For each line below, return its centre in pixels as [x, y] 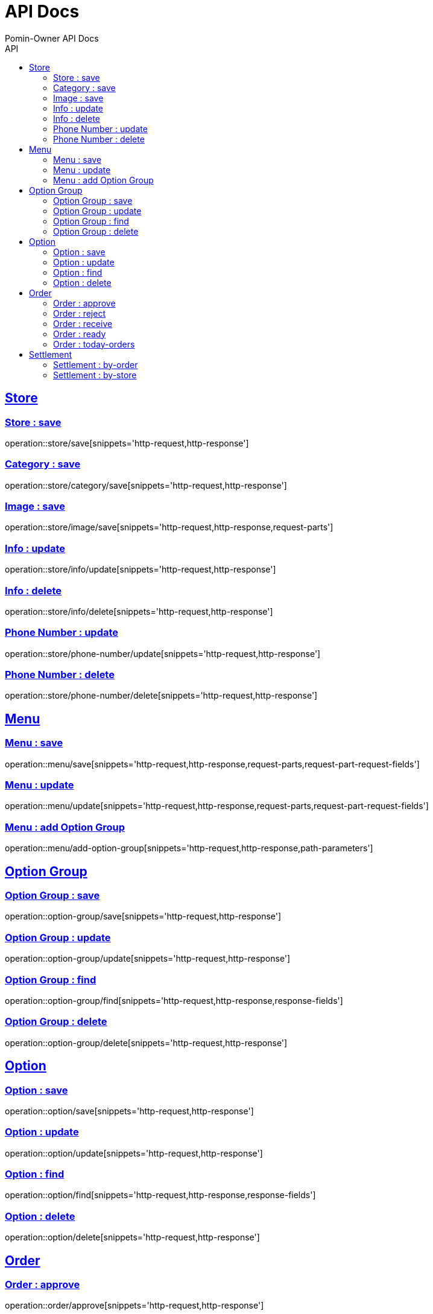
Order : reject [79, 313]
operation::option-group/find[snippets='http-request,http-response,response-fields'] [174, 1000]
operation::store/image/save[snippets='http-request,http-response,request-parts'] [169, 527]
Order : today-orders [94, 344]
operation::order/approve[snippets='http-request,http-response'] [134, 1306]
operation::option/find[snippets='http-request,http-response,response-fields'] [160, 1195]
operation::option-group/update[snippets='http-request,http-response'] [148, 959]
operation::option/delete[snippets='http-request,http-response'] [132, 1237]
